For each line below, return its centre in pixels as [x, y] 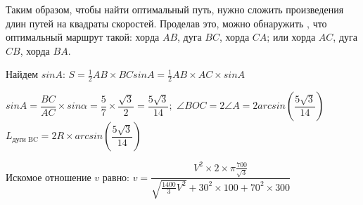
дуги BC [25, 139]
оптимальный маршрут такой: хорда [83, 37]
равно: [116, 177]
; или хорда [291, 37]
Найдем [22, 74]
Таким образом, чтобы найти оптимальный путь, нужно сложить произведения [175, 9]
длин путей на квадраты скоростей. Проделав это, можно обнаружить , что [166, 23]
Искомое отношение [49, 177]
